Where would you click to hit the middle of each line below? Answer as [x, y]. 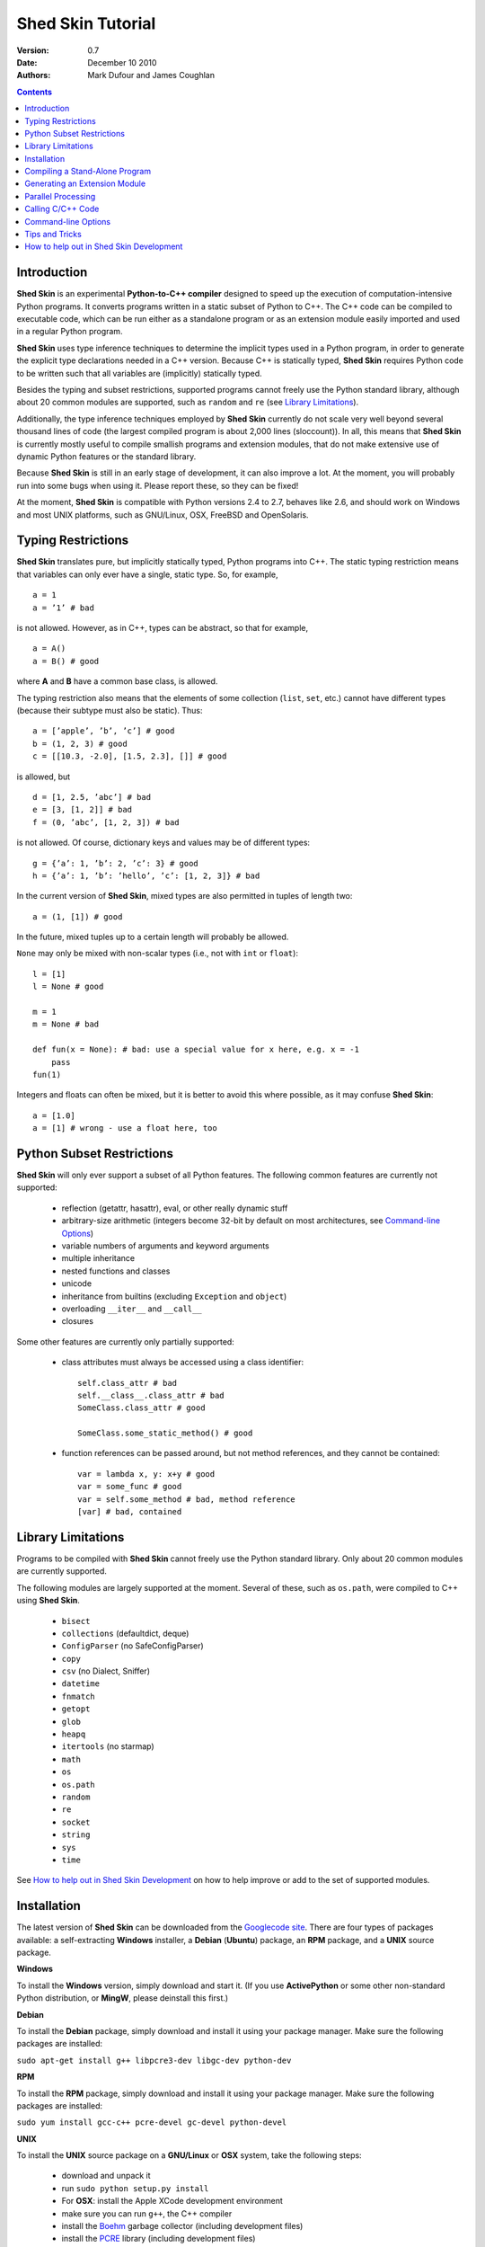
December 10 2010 [122, 62]
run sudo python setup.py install [135, 2188]
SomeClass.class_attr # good [141, 1408]
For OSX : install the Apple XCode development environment [172, 2201]
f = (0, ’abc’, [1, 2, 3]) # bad [106, 822]
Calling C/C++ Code [62, 209]
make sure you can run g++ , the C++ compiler [147, 2213]
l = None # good [68, 987]
